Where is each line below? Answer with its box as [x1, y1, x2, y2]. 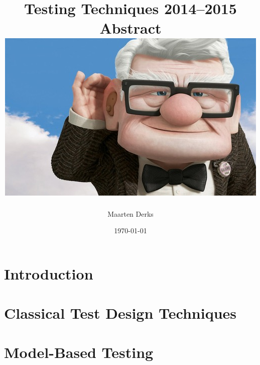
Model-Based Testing [4, 342, 154, 362]
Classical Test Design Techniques [4, 303, 237, 323]
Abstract [99, 18, 162, 38]
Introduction [4, 263, 93, 284]
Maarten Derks [107, 208, 154, 219]
